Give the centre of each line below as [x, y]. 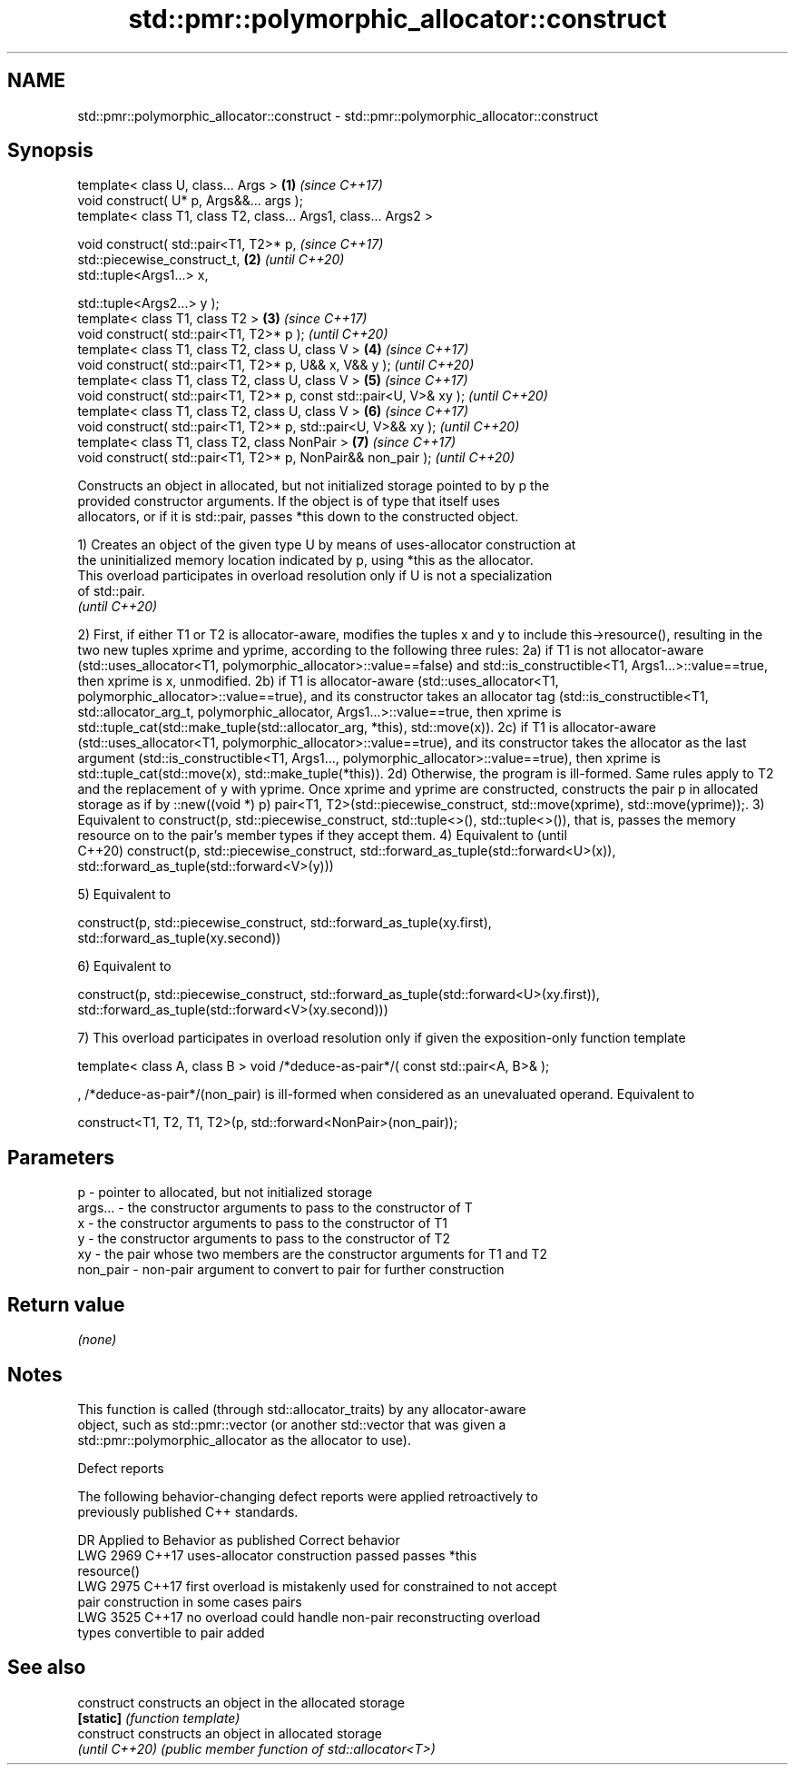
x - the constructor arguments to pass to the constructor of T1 [263, 1223]
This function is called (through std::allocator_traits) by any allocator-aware [302, 1409]
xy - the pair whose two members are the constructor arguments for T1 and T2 [312, 1254]
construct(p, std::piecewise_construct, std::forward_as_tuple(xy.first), [285, 923]
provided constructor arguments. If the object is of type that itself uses [289, 501]
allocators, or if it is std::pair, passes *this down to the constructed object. [298, 517]
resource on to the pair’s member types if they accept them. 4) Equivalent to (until [322, 836]
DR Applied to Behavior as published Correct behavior [239, 1539]
